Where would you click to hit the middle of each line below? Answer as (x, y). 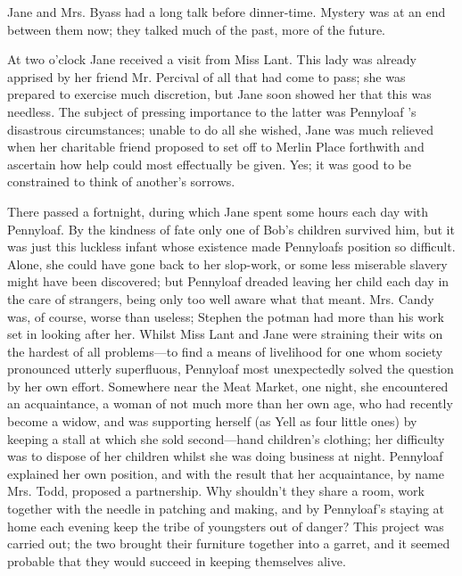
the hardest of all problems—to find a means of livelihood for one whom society (225, 351)
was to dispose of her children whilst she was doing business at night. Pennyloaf (225, 456)
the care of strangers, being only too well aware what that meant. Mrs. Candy (221, 298)
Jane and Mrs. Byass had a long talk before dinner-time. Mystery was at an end (227, 12)
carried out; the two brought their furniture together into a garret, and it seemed (229, 543)
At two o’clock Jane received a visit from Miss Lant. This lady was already (212, 59)
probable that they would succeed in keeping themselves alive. (177, 560)
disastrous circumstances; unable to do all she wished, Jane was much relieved (221, 129)
